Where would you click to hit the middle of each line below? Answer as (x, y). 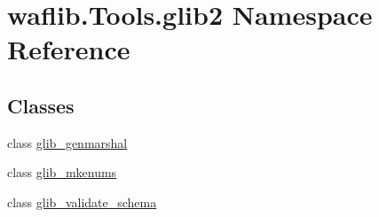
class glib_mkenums (62, 172)
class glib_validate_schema (82, 201)
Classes (41, 105)
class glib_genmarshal (67, 142)
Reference (69, 49)
